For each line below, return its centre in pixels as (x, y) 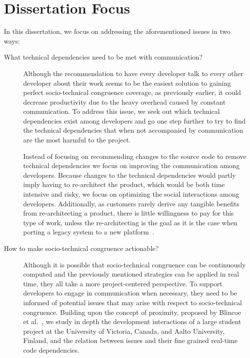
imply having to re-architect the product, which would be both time (124, 184)
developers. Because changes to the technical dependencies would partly (130, 175)
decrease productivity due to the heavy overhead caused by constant (125, 101)
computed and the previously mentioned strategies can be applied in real (131, 274)
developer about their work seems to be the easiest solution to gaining (127, 83)
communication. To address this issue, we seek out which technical (122, 111)
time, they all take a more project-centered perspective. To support (123, 283)
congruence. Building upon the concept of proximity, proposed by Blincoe (132, 312)
